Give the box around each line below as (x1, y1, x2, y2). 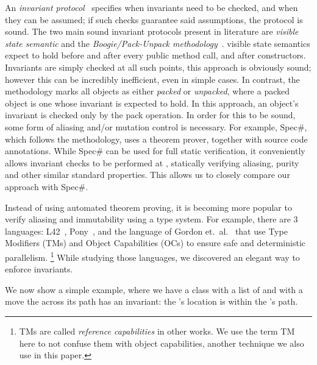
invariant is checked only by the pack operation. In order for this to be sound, (5, 108, 296, 121)
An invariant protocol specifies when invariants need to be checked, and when (5, 1, 298, 13)
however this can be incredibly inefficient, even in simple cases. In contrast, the (5, 73, 300, 85)
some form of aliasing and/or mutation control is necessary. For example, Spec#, (5, 120, 307, 133)
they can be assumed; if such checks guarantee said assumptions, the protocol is (5, 13, 303, 26)
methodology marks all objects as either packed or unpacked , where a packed (5, 85, 290, 97)
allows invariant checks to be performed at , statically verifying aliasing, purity (5, 156, 299, 169)
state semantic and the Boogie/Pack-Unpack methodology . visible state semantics (5, 37, 310, 49)
